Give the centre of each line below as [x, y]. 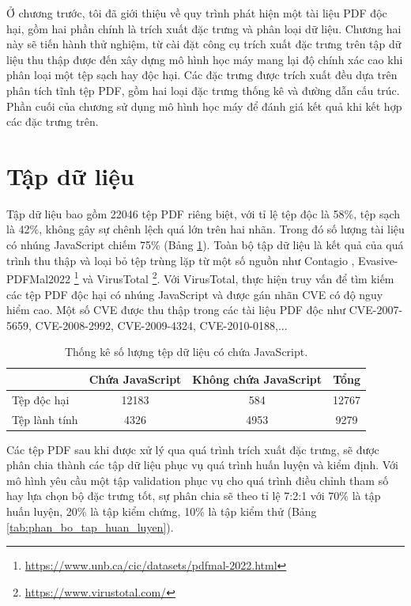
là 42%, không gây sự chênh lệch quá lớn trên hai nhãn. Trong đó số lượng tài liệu [205, 229]
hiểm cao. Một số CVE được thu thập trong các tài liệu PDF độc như [176, 310]
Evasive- [378, 260]
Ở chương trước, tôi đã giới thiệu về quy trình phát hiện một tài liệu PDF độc [197, 13]
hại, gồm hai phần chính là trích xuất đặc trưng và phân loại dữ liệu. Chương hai [204, 28]
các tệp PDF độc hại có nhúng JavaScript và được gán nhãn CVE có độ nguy [195, 294]
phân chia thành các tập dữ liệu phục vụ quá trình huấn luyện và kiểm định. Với [202, 465]
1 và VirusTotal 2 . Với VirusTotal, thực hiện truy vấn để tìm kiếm [234, 277]
